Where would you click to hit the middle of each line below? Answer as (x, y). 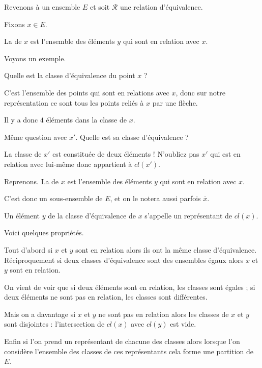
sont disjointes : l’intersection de (54, 324)
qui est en (225, 154)
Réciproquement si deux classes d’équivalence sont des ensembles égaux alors (124, 260)
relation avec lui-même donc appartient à (68, 164)
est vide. (183, 324)
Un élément (22, 215)
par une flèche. (175, 102)
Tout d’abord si (28, 249)
